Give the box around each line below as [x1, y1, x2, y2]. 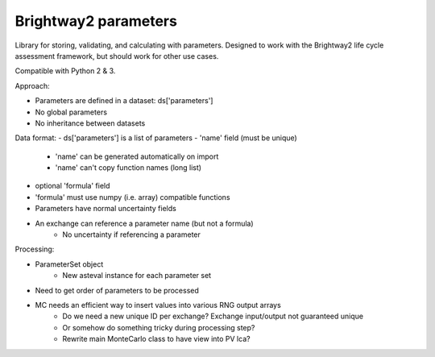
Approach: [14, 81, 50, 90]
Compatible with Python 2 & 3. [14, 66, 116, 76]
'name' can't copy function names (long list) [55, 163, 201, 172]
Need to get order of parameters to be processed [35, 285, 199, 295]
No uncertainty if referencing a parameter [62, 230, 201, 239]
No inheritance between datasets [35, 118, 146, 128]
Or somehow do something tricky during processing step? [62, 322, 255, 332]
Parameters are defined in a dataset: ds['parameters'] [35, 96, 213, 106]
